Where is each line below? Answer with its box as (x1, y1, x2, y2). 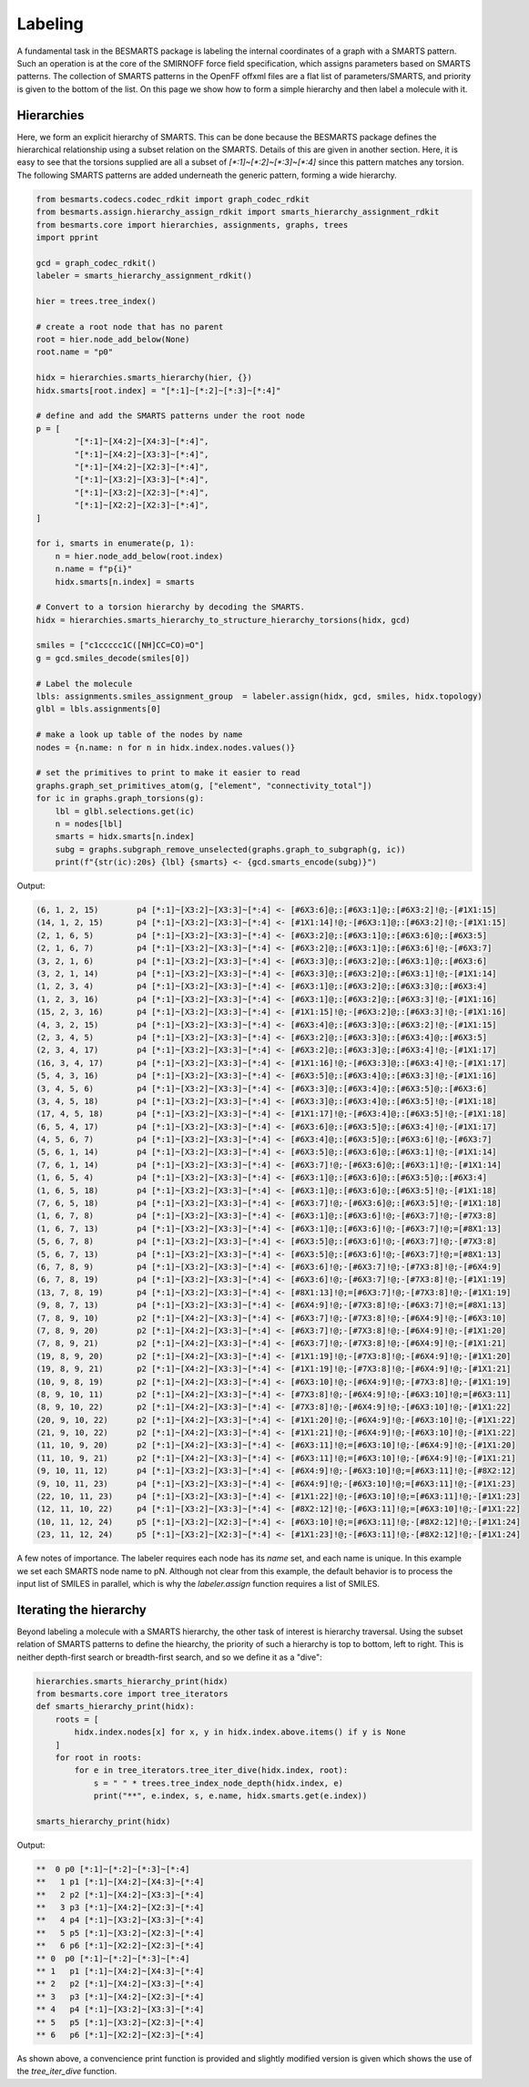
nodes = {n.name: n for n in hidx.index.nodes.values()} (36, 742, 296, 752)
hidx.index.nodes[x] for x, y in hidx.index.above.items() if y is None (74, 1727, 406, 1737)
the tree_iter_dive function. (16, 2066, 117, 2077)
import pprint (36, 232, 99, 242)
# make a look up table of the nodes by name (36, 730, 243, 740)
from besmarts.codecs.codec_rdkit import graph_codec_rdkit (36, 194, 310, 204)
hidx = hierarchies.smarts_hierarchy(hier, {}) (36, 373, 252, 383)
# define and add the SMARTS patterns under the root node (36, 411, 305, 421)
